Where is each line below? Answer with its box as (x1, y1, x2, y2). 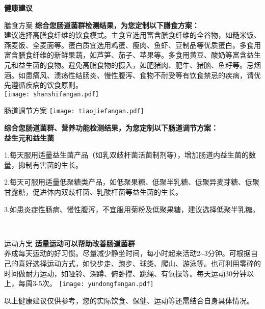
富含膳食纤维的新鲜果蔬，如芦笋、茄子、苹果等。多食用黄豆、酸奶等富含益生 (4, 49, 261, 60)
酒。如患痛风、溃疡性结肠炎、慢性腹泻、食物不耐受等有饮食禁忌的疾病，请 (4, 69, 254, 80)
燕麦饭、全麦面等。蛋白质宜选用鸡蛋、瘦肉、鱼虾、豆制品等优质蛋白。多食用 (4, 39, 261, 50)
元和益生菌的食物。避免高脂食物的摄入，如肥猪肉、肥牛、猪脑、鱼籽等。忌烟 (4, 59, 261, 70)
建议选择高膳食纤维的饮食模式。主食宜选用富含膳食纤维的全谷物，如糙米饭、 (4, 30, 261, 40)
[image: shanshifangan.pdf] (4, 90, 99, 98)
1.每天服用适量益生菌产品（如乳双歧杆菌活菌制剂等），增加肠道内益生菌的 (4, 149, 249, 160)
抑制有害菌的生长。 (18, 159, 83, 170)
